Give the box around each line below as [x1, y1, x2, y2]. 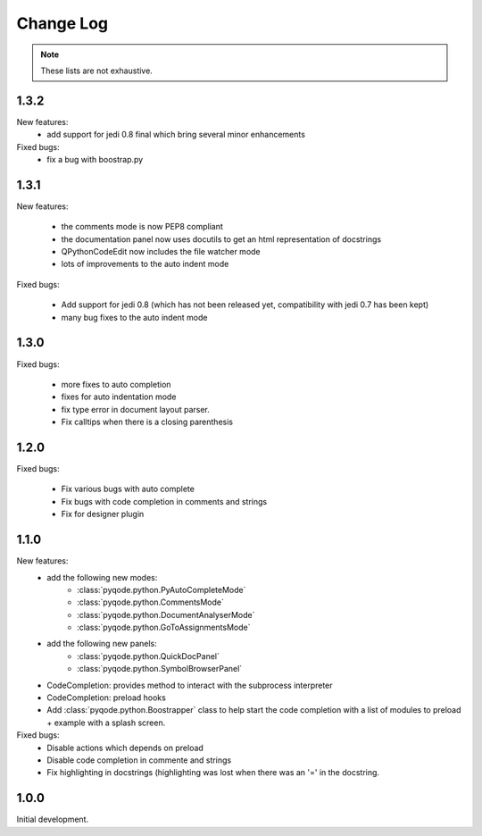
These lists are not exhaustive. [40, 65, 154, 76]
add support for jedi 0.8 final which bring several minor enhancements [46, 130, 305, 140]
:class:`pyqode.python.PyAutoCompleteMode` [77, 584, 246, 595]
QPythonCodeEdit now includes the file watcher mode [61, 247, 261, 257]
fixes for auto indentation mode [61, 391, 177, 402]
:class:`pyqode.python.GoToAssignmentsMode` [77, 622, 251, 633]
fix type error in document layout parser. [61, 404, 210, 414]
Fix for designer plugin [61, 509, 145, 520]
